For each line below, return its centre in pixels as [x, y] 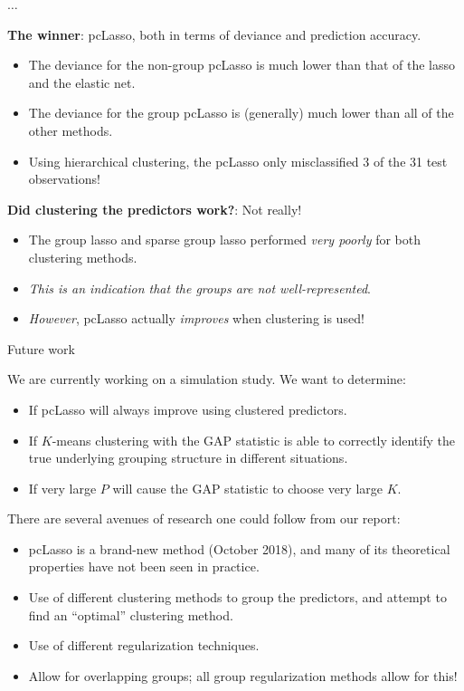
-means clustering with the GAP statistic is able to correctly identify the [253, 440]
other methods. [71, 130]
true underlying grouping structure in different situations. [188, 458]
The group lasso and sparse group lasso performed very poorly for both [225, 240]
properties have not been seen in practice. [144, 566]
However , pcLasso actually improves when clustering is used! [196, 318]
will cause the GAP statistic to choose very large [248, 488]
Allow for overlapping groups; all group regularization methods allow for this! [243, 675]
